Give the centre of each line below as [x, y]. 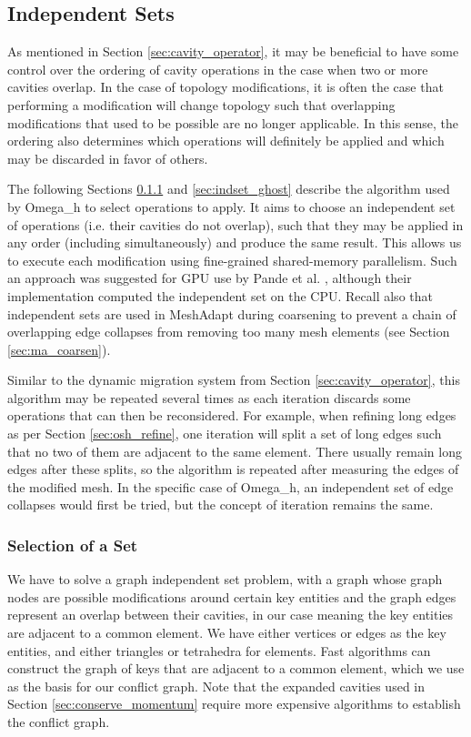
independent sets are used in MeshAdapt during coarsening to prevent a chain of [232, 313]
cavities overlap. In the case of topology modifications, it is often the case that [225, 87]
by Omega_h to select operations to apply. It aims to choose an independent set [231, 206]
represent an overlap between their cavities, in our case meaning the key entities [230, 615]
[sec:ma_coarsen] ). [59, 349]
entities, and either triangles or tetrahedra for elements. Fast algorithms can [219, 650]
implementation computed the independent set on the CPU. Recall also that [220, 295]
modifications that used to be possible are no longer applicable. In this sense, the [233, 122]
